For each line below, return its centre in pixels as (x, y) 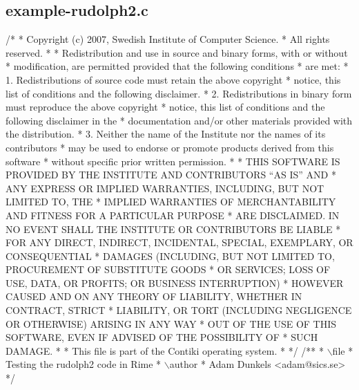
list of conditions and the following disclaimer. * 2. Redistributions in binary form (179, 93)
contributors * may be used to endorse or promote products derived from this (170, 147)
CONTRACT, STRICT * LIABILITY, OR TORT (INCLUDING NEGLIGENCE (179, 310)
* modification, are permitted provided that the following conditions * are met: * (177, 66)
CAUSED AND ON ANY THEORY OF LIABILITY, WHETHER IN (154, 296)
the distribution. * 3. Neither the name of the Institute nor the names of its (166, 134)
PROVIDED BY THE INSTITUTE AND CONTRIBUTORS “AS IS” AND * (171, 175)
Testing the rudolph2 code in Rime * (84, 364)
